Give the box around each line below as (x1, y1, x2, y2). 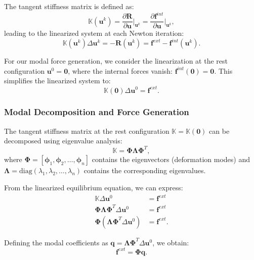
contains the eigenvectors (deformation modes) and (92, 154, 250, 165)
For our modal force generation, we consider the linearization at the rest (4, 56, 228, 66)
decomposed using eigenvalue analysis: (4, 135, 122, 146)
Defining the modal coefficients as (4, 237, 108, 247)
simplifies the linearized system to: (4, 75, 111, 86)
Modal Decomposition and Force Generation (4, 106, 189, 118)
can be (209, 125, 230, 136)
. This (214, 65, 233, 76)
